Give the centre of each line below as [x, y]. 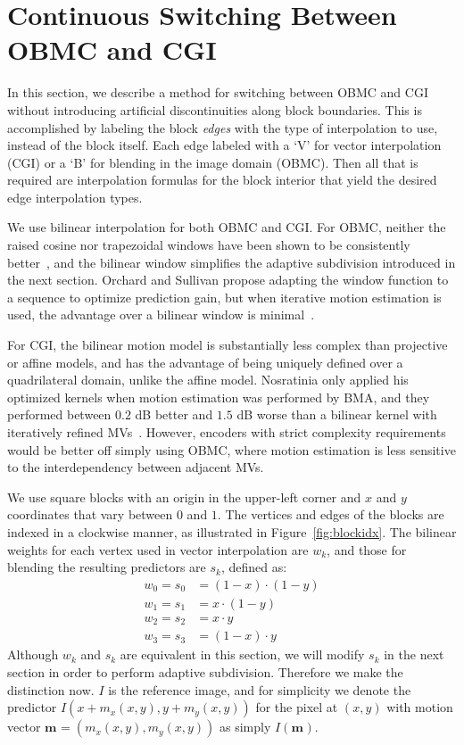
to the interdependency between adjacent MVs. [136, 467]
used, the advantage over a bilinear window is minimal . [161, 315]
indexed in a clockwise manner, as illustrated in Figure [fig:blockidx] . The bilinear [232, 531]
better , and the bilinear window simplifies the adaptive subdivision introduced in [232, 262]
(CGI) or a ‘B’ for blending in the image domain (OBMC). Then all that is [213, 162]
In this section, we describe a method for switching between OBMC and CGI [218, 92]
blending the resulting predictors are [107, 567]
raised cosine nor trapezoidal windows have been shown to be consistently [209, 245]
